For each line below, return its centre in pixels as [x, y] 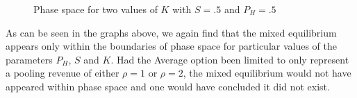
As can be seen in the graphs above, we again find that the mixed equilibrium [171, 32]
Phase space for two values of [96, 9]
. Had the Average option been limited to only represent [230, 59]
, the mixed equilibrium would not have [267, 73]
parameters [29, 59]
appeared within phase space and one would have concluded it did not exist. [168, 86]
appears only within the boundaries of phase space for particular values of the [172, 46]
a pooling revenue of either [63, 73]
